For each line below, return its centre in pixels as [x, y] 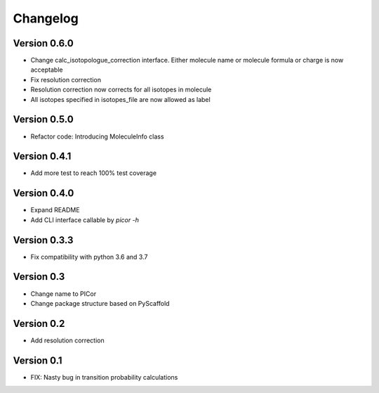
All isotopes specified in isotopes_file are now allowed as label [120, 99]
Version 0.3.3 [43, 240]
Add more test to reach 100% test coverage [94, 173]
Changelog [46, 18]
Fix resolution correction [66, 79]
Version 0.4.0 [44, 193]
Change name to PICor [64, 294]
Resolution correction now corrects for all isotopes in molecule [121, 90]
